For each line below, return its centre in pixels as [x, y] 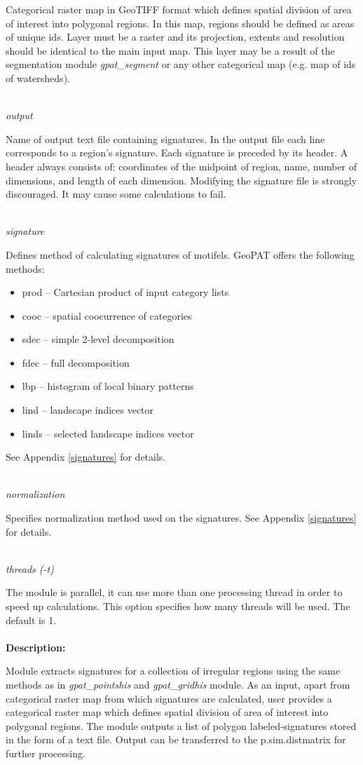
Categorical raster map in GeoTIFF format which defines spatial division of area [179, 9]
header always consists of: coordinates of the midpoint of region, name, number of [181, 166]
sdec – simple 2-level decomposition [98, 339]
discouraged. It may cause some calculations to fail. [116, 194]
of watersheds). [38, 77]
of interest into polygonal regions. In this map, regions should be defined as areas [180, 23]
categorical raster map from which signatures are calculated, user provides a [169, 698]
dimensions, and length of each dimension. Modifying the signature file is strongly [181, 180]
